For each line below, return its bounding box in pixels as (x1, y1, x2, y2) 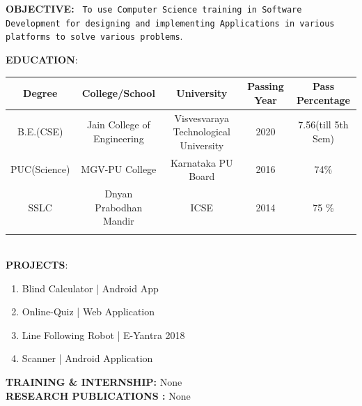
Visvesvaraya (174, 110, 229, 125)
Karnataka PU (170, 155, 233, 170)
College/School (81, 85, 155, 100)
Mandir (102, 213, 134, 228)
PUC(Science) (10, 162, 70, 176)
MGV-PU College (81, 162, 157, 176)
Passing (247, 79, 284, 93)
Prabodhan (95, 200, 143, 214)
